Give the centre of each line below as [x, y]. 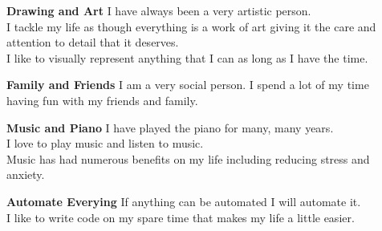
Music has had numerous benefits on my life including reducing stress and [188, 158]
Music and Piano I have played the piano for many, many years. [170, 127]
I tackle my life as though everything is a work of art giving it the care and [191, 26]
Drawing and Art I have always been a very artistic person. [159, 10]
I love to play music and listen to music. [105, 143]
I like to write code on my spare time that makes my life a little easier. [181, 217]
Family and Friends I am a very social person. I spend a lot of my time [188, 85]
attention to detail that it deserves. [93, 42]
